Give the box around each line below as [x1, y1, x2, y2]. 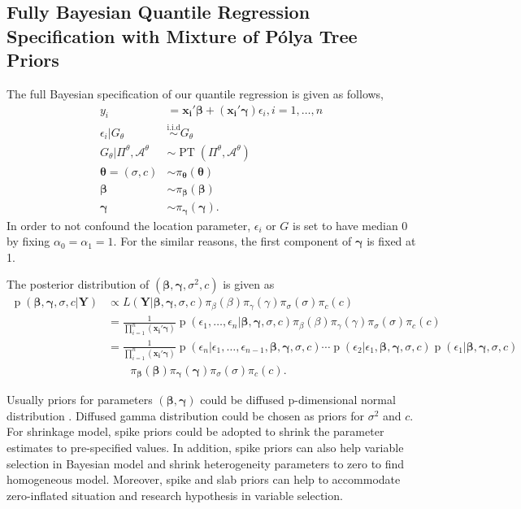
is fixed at [367, 233, 416, 250]
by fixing [7, 233, 50, 250]
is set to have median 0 [293, 216, 408, 233]
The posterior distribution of [7, 276, 150, 293]
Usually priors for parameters [7, 391, 153, 408]
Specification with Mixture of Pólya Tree [7, 23, 358, 48]
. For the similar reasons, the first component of [113, 233, 352, 250]
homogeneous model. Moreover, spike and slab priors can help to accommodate [7, 471, 401, 488]
